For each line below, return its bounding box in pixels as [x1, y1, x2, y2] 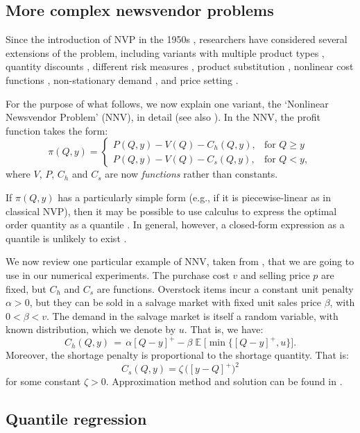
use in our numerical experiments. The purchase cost [6, 267, 230, 282]
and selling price [240, 267, 310, 282]
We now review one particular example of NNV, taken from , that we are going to [6, 254, 354, 269]
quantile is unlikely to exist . [6, 230, 127, 245]
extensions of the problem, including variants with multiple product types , [6, 45, 325, 60]
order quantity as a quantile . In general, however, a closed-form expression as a [6, 217, 345, 232]
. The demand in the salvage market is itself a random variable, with [46, 308, 338, 323]
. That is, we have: [184, 322, 264, 337]
